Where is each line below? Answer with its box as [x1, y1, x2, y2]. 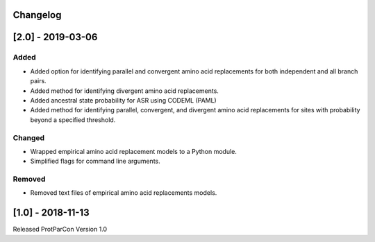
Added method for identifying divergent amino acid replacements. [30, 87, 219, 95]
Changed [12, 132, 45, 142]
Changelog [12, 9, 62, 21]
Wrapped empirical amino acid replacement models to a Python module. [30, 147, 237, 155]
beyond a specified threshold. [30, 115, 116, 124]
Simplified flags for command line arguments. [30, 157, 160, 166]
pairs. [30, 77, 47, 85]
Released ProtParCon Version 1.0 [12, 225, 108, 234]
